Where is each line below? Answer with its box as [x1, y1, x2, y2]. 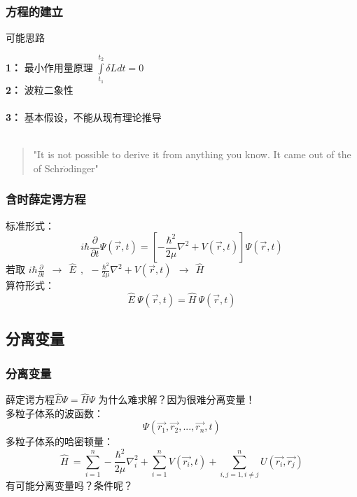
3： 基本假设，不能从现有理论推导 [6, 109, 162, 124]
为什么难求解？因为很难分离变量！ [98, 392, 255, 407]
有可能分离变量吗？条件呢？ [6, 478, 133, 493]
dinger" [68, 160, 99, 175]
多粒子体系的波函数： [6, 405, 104, 420]
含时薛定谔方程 [6, 190, 86, 208]
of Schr [33, 160, 64, 175]
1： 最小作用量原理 [6, 60, 93, 75]
